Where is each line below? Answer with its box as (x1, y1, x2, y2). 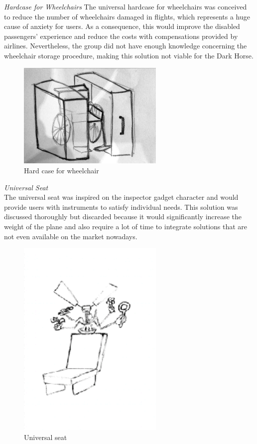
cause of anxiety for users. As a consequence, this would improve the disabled (4, 21, 240, 31)
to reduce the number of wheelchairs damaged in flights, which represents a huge (4, 11, 250, 21)
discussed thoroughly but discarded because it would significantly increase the (4, 211, 242, 222)
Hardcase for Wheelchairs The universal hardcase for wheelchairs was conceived (4, 1, 247, 11)
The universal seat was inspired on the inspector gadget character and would (4, 192, 239, 202)
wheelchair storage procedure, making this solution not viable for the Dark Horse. (4, 50, 254, 60)
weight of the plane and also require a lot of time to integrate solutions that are (4, 221, 248, 232)
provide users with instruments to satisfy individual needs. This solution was (4, 201, 238, 212)
